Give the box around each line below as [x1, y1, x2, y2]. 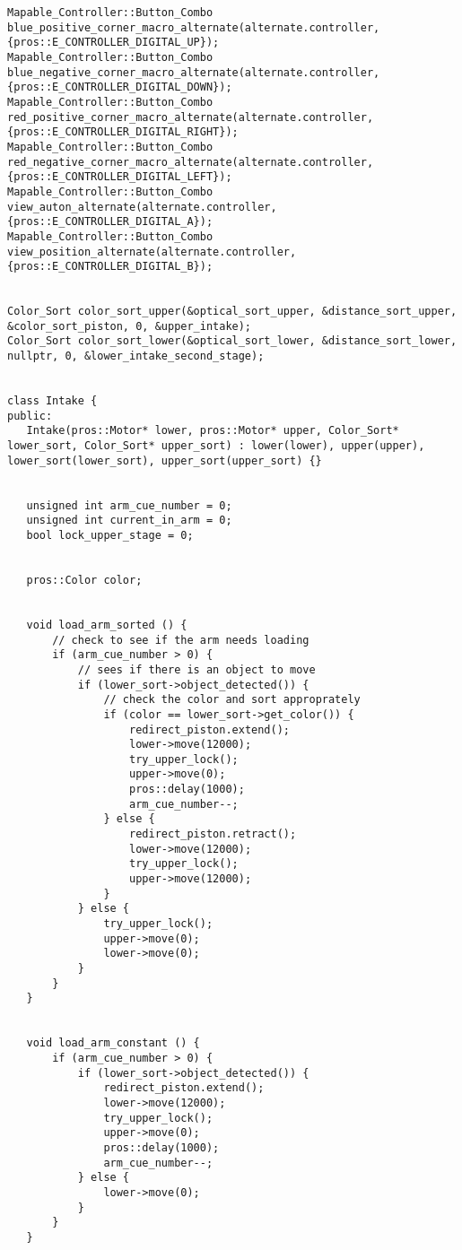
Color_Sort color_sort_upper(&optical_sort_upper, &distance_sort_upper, [7, 305, 458, 318]
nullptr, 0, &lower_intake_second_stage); [7, 350, 265, 363]
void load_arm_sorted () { [26, 618, 187, 631]
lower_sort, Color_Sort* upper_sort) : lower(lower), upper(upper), [7, 439, 425, 453]
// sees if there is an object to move [77, 663, 316, 676]
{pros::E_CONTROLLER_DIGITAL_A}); [7, 215, 214, 229]
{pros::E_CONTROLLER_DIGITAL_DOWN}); [7, 81, 232, 94]
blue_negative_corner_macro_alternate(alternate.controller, [7, 65, 380, 79]
